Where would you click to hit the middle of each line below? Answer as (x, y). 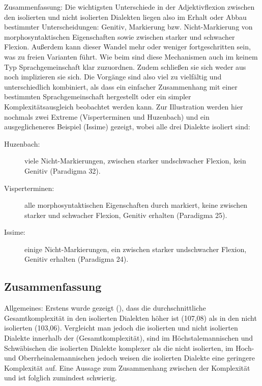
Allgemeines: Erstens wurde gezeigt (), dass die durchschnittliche (105, 308)
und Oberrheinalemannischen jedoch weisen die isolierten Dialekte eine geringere (129, 358)
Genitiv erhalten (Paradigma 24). (77, 259)
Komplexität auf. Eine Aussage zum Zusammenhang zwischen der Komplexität (127, 367)
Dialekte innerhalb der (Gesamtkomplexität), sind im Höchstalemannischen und (129, 338)
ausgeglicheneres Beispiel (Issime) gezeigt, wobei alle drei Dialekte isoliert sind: (127, 127)
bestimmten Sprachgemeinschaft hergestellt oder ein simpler (98, 96)
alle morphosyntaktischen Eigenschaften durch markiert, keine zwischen (136, 205)
